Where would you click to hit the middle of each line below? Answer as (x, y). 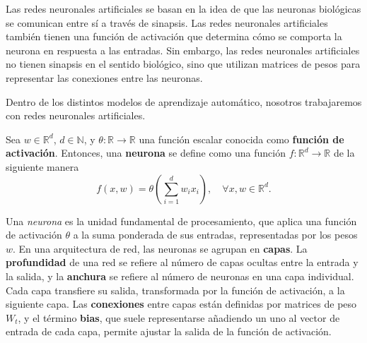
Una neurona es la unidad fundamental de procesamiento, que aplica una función (181, 221)
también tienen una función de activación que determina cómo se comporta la (174, 36)
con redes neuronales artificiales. (76, 115)
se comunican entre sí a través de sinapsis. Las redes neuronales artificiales (167, 22)
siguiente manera (42, 166)
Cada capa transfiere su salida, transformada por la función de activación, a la (175, 290)
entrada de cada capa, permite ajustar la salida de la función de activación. (169, 331)
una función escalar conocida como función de (241, 139)
